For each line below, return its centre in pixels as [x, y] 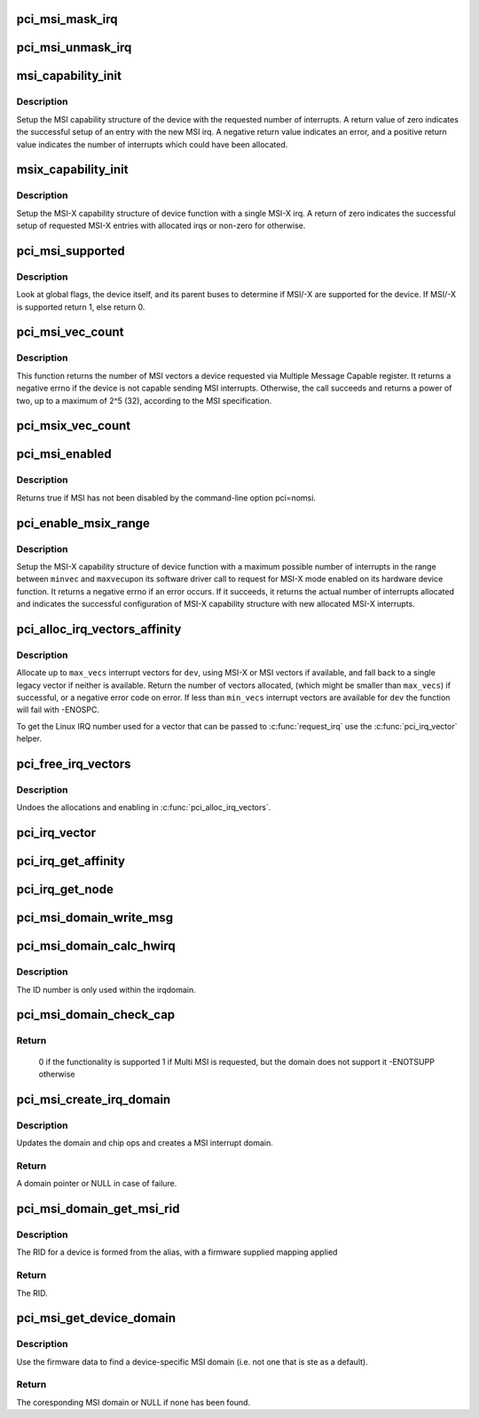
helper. [29, 739]
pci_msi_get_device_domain [96, 1318]
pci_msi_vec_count [70, 332]
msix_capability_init [72, 170]
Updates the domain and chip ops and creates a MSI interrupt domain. [145, 1143]
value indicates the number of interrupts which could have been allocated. [152, 144]
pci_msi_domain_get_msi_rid [98, 1209]
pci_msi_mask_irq [67, 19]
